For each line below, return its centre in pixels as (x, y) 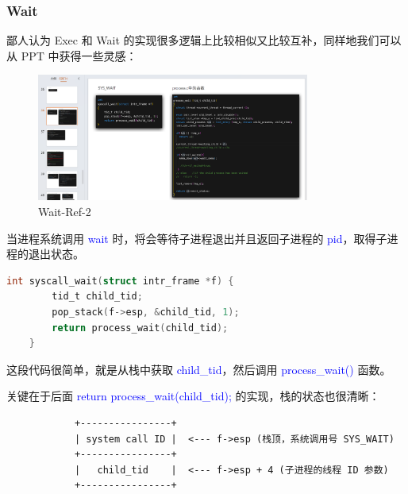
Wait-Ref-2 (65, 211)
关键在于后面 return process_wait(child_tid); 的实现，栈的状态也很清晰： (193, 396)
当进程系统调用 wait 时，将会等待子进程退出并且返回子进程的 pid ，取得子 (197, 238)
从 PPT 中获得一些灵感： (72, 55)
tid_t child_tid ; (97, 297)
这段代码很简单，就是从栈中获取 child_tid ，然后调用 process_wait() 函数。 (199, 369)
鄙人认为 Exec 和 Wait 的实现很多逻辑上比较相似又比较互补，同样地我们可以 (204, 40)
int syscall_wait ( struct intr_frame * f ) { (120, 281)
